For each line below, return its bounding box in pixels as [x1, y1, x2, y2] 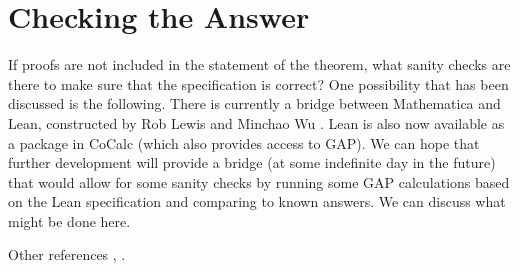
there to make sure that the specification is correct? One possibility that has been [8, 73, 509, 94]
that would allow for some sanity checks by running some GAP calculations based [8, 171, 510, 192]
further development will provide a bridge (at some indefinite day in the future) [8, 152, 496, 173]
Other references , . [8, 244, 126, 265]
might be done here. [8, 210, 131, 231]
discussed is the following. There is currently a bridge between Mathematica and [8, 93, 501, 114]
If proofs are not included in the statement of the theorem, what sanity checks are [8, 54, 511, 75]
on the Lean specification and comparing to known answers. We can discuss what [8, 191, 506, 212]
